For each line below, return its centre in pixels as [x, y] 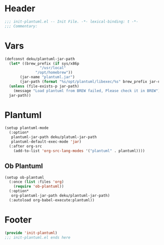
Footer [18, 220]
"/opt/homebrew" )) [54, 73]
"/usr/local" [53, 68]
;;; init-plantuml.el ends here [37, 237]
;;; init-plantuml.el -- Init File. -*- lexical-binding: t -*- [71, 22]
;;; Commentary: [21, 26]
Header [20, 9]
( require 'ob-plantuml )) [39, 187]
